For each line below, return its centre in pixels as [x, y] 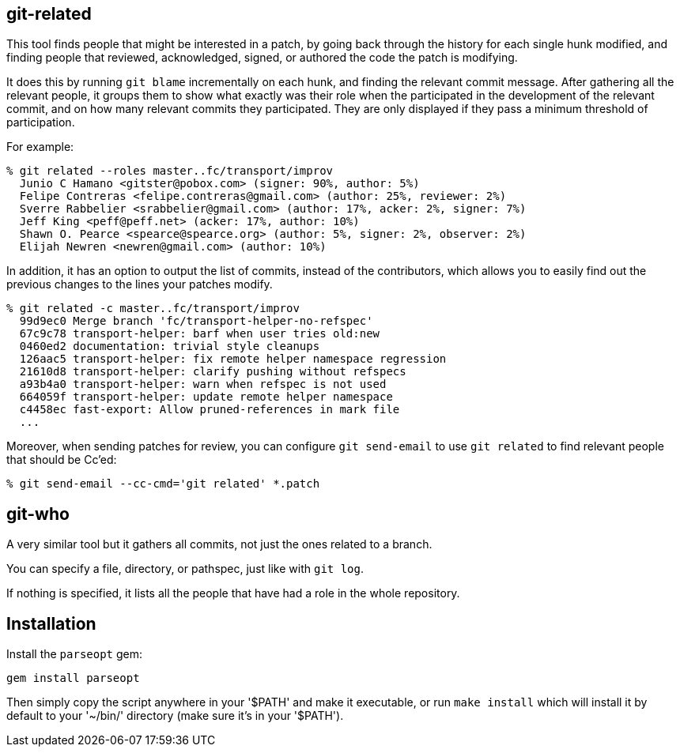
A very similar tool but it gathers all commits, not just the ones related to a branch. [219, 544]
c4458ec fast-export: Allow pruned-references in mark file [210, 410]
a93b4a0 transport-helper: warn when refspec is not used [203, 384]
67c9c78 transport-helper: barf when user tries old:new [200, 334]
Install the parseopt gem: [75, 654]
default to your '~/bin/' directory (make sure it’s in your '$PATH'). [175, 716]
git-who [38, 514]
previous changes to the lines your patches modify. [140, 284]
